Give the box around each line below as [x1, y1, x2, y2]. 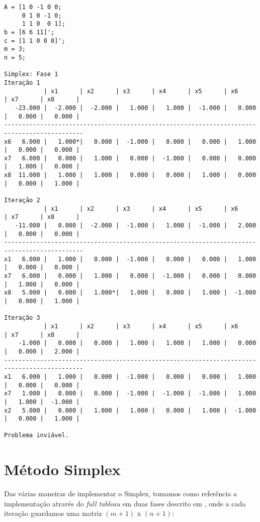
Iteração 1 [4, 79, 40, 86]
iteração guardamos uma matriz [4, 508, 102, 518]
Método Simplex [4, 459, 121, 480]
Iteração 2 [4, 197, 40, 204]
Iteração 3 [4, 314, 40, 322]
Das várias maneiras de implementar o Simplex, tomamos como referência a [4, 488, 237, 499]
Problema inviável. [4, 432, 69, 439]
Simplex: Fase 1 [4, 71, 58, 78]
